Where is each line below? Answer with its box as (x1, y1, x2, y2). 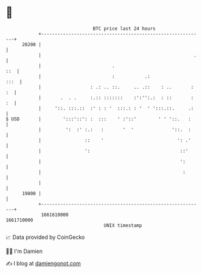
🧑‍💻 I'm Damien (5, 247, 43, 255)
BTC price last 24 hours (92, 26, 156, 32)
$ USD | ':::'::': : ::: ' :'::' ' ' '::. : (5, 116, 191, 122)
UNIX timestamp (103, 222, 142, 229)
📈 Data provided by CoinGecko (5, 233, 85, 241)
